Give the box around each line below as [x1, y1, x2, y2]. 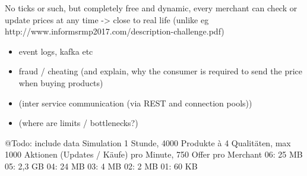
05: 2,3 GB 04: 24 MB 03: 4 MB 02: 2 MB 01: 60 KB [5, 159, 198, 172]
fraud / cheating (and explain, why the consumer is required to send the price [18, 65, 303, 77]
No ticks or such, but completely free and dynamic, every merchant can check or [5, 2, 297, 14]
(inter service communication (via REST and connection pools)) [18, 96, 252, 109]
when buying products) [18, 76, 103, 89]
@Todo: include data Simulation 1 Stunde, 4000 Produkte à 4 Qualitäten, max [5, 136, 291, 149]
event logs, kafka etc [18, 45, 93, 57]
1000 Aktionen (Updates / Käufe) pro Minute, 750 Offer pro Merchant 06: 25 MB [5, 148, 303, 161]
